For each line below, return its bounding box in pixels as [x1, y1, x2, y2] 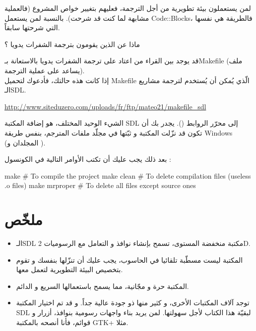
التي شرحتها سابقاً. [4, 22, 60, 33]
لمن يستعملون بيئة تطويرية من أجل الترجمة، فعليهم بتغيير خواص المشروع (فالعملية [4, 3, 251, 13]
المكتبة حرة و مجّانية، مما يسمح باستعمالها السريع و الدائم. [16, 281, 189, 291]
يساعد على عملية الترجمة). [4, 65, 85, 75]
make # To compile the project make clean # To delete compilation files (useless [4, 170, 251, 181]
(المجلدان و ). [4, 137, 46, 147]
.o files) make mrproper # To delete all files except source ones [4, 180, 196, 190]
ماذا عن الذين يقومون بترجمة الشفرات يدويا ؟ [4, 39, 140, 49]
